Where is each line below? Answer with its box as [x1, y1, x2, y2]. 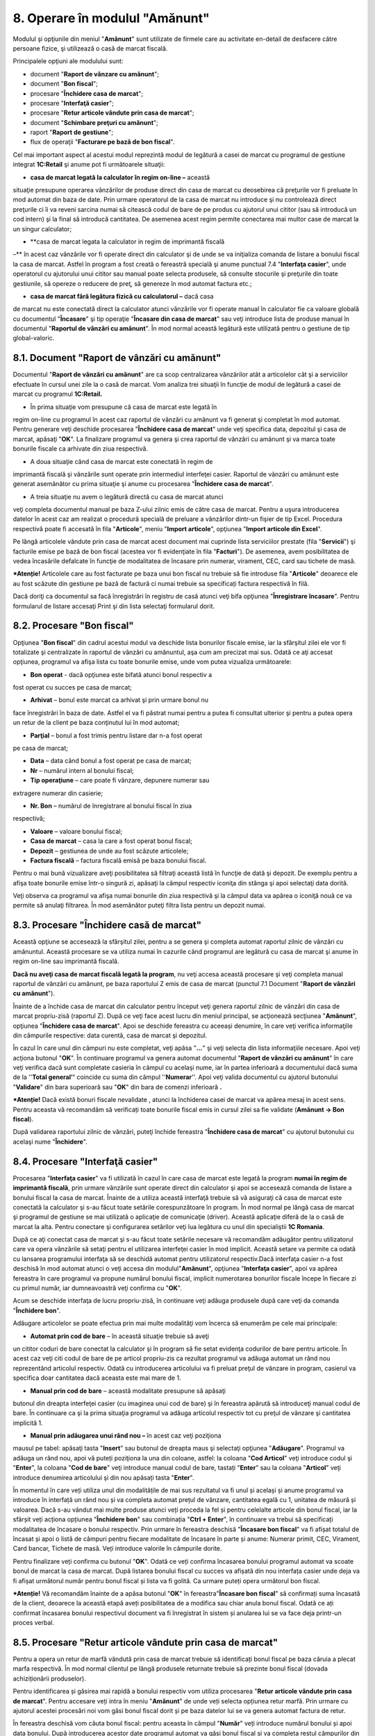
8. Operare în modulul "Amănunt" [12, 10, 210, 26]
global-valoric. [12, 334, 55, 342]
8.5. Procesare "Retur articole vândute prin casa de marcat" [12, 1636, 278, 1649]
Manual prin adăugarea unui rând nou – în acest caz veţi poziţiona [30, 1431, 222, 1440]
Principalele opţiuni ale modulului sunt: [12, 57, 124, 65]
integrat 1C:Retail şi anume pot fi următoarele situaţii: [12, 160, 165, 169]
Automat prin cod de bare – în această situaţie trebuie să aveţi [30, 1332, 210, 1340]
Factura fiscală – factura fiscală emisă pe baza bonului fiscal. [30, 856, 207, 865]
